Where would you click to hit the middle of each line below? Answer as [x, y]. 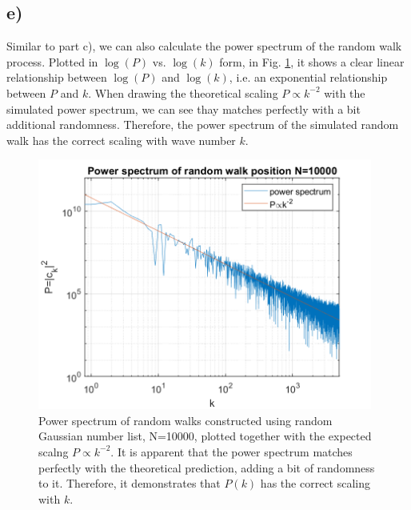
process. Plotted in [52, 61]
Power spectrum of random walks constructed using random [186, 420]
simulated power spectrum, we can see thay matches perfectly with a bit [184, 108]
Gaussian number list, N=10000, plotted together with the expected [205, 436]
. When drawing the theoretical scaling [183, 92]
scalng [54, 451]
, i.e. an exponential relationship [308, 77]
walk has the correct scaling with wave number [121, 140]
